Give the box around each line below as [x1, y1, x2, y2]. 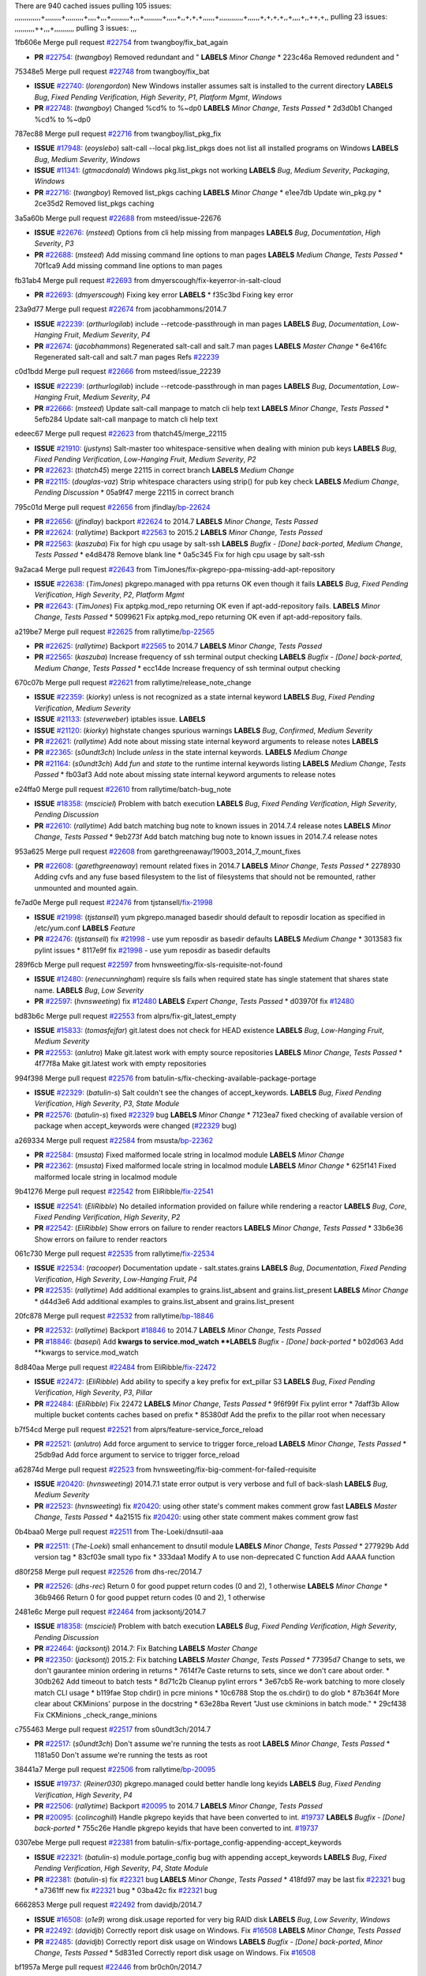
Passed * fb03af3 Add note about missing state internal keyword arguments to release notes [34, 770, 336, 779]
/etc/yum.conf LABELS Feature [34, 923, 136, 933]
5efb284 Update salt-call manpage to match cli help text [34, 414, 219, 424]
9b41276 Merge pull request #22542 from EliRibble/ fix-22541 [14, 1186, 214, 1197]
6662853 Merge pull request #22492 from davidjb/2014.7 [14, 1900, 203, 1910]
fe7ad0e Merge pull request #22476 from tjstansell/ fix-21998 [14, 898, 213, 907]
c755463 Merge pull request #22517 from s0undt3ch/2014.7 [14, 1724, 211, 1734]
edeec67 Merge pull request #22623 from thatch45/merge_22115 [14, 429, 227, 439]
